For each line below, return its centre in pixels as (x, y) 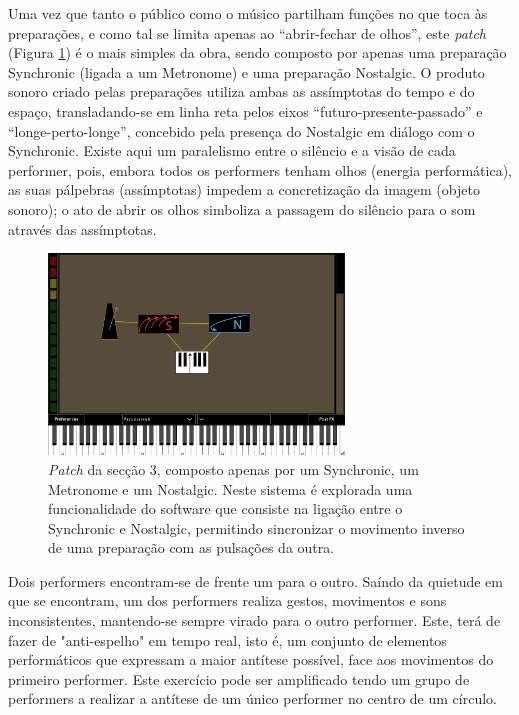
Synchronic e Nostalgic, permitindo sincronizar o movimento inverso (256, 527)
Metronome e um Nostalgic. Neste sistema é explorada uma (230, 488)
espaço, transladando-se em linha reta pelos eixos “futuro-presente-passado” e (245, 110)
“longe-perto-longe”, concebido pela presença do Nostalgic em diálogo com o (241, 130)
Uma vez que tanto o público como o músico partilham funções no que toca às (248, 13)
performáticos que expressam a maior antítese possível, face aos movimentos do (251, 659)
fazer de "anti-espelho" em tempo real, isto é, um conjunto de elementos (227, 639)
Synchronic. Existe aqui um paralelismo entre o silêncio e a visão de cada (232, 150)
